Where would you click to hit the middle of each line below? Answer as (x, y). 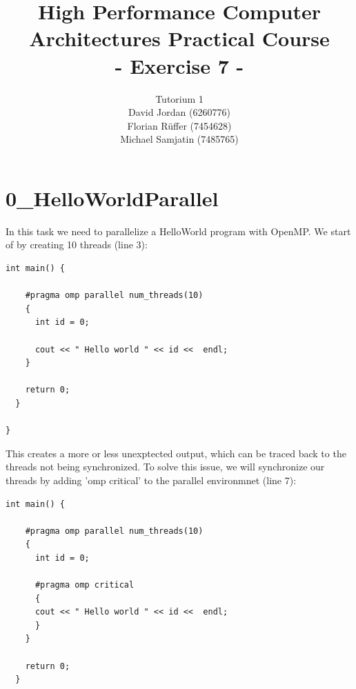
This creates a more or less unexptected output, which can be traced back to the (176, 453)
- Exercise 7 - (179, 65)
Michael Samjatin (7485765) (179, 139)
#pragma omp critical (85, 585)
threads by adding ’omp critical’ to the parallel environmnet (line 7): (151, 480)
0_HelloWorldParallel (112, 198)
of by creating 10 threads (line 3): (77, 244)
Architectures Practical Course (179, 38)
